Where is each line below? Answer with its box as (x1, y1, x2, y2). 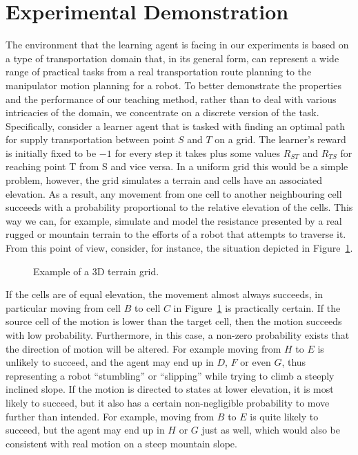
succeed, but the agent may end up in (6, 423, 165, 437)
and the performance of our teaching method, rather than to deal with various (6, 91, 337, 106)
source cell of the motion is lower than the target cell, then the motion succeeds (6, 314, 342, 328)
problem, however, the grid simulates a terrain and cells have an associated (6, 173, 323, 187)
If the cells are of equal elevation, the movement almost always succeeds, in (6, 287, 323, 301)
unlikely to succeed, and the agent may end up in (6, 355, 214, 369)
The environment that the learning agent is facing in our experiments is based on (6, 37, 349, 52)
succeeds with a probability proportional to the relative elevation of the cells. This (6, 200, 353, 214)
